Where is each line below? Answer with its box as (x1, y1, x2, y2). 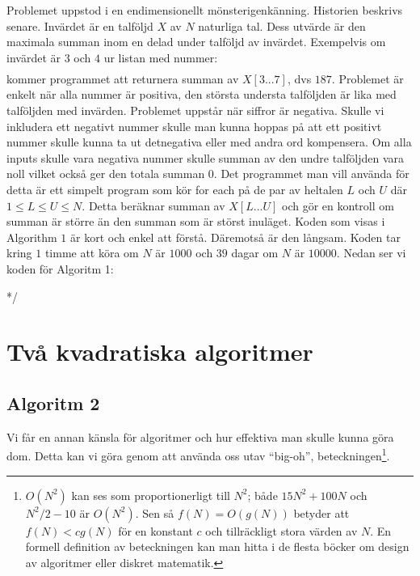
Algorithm (6, 228, 57, 245)
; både (247, 486, 278, 503)
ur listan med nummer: (103, 49, 218, 66)
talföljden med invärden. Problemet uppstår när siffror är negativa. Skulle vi (6, 102, 384, 119)
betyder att (293, 504, 350, 521)
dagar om (231, 244, 279, 261)
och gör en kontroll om (282, 197, 394, 214)
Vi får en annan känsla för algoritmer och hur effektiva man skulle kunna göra (6, 428, 394, 445)
